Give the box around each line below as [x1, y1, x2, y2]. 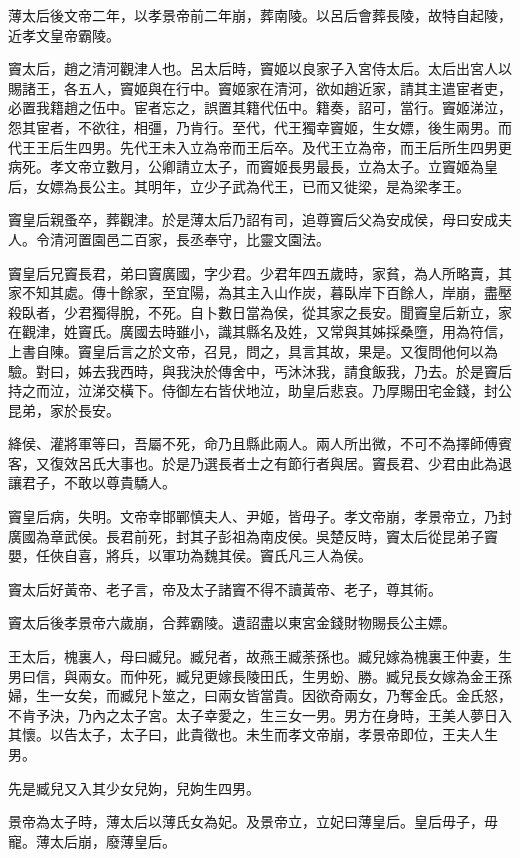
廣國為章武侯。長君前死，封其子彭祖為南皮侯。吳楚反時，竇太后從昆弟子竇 [8, 525, 498, 546]
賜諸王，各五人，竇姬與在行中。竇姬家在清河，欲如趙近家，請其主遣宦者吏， [8, 77, 512, 98]
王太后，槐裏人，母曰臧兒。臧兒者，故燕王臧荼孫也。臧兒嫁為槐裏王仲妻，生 [8, 646, 512, 667]
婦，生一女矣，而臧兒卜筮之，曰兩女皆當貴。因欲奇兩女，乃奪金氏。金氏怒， [8, 685, 512, 706]
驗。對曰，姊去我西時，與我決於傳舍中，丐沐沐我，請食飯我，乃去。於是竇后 [8, 360, 512, 381]
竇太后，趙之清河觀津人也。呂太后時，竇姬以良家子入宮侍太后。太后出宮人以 [8, 58, 512, 79]
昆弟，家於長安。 [8, 399, 120, 420]
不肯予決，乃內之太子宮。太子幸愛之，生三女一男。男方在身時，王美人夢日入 [8, 704, 512, 725]
